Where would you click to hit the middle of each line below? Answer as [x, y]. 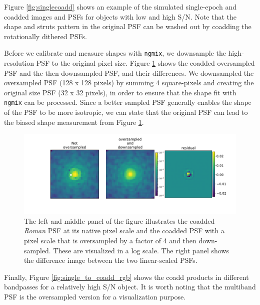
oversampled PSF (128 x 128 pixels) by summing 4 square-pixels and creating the [129, 83]
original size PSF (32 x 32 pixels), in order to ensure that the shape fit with [120, 92]
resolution [19, 63]
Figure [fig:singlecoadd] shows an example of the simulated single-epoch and [120, 7]
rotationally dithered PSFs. [45, 36]
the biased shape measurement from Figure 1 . [74, 122]
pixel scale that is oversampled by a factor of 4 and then [110, 241]
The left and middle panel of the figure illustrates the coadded [119, 220]
